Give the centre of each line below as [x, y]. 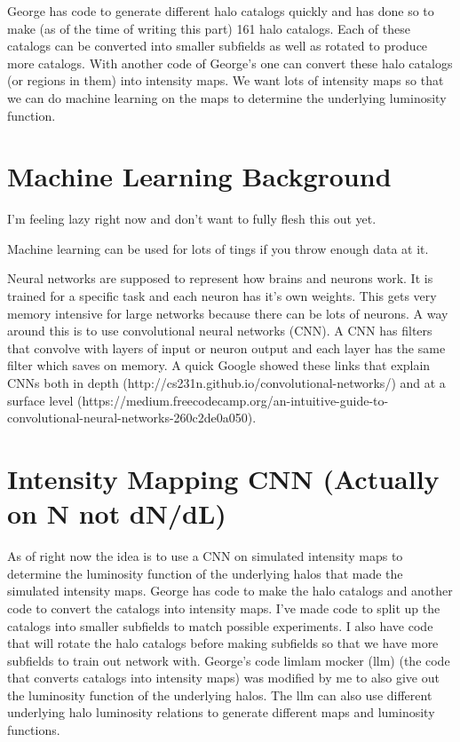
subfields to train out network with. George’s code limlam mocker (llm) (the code [229, 660]
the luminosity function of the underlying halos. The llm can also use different [220, 695]
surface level [40, 400]
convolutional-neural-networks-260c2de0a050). [132, 418]
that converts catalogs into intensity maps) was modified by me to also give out [223, 678]
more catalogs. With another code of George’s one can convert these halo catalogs [230, 63]
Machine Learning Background [199, 176]
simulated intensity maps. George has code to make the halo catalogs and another [230, 591]
